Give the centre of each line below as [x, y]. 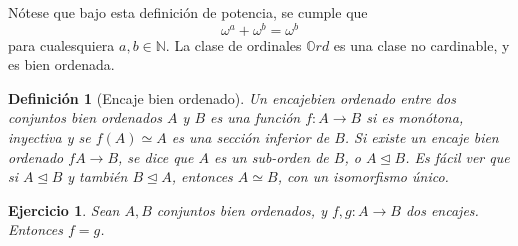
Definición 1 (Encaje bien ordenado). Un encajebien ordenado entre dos [232, 97]
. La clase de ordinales [233, 44]
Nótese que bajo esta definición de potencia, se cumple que [188, 12]
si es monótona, [415, 117]
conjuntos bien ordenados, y [241, 209]
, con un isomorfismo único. [363, 176]
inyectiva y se [49, 137]
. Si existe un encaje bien [421, 137]
